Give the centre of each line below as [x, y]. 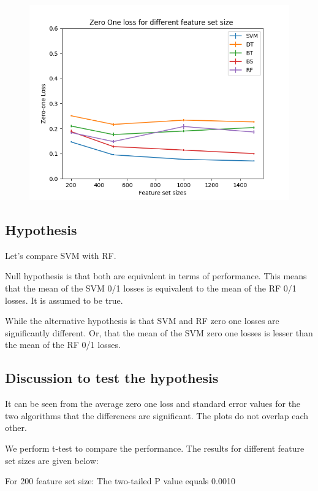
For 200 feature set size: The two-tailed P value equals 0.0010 [120, 481]
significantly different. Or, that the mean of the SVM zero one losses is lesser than [159, 332]
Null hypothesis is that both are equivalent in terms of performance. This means [156, 276]
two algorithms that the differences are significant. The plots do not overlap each [157, 415]
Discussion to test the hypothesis [112, 378]
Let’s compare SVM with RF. [61, 255]
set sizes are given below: [52, 460]
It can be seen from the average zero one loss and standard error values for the [153, 404]
